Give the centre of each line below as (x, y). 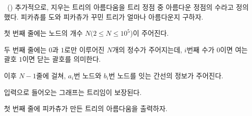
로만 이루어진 (84, 49)
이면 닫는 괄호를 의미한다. (61, 59)
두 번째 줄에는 (25, 49)
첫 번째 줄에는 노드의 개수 (43, 33)
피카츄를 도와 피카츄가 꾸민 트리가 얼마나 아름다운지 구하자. (112, 16)
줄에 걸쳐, (51, 75)
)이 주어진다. (149, 33)
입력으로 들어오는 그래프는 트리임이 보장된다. (73, 92)
